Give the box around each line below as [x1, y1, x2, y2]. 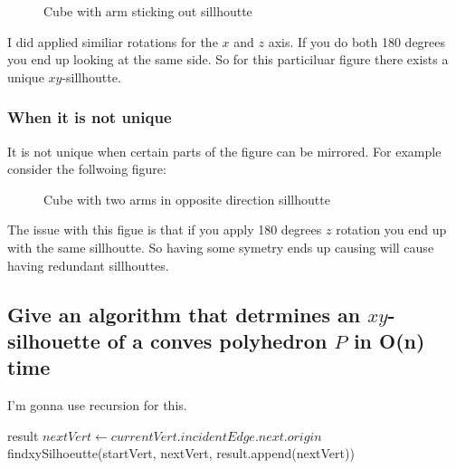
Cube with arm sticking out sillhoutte [43, 2, 252, 20]
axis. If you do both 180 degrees [268, 32, 446, 51]
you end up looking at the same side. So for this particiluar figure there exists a [7, 50, 449, 69]
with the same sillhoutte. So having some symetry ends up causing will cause [7, 237, 434, 256]
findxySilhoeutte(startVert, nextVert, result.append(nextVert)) [7, 444, 355, 463]
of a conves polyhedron [107, 326, 328, 354]
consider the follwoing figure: [7, 159, 166, 178]
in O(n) [353, 326, 425, 354]
